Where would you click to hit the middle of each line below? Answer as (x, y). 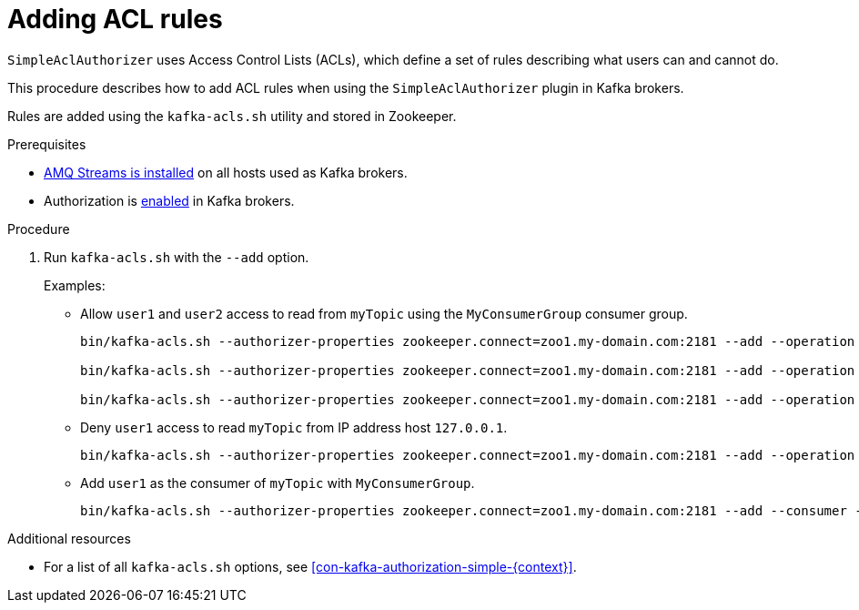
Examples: (75, 285)
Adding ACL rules (115, 19)
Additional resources (69, 538)
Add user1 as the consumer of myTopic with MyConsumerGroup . (278, 483)
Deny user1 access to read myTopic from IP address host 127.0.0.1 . (294, 427)
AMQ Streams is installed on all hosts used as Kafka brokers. (226, 172)
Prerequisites (47, 144)
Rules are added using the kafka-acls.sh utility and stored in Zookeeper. (232, 116)
